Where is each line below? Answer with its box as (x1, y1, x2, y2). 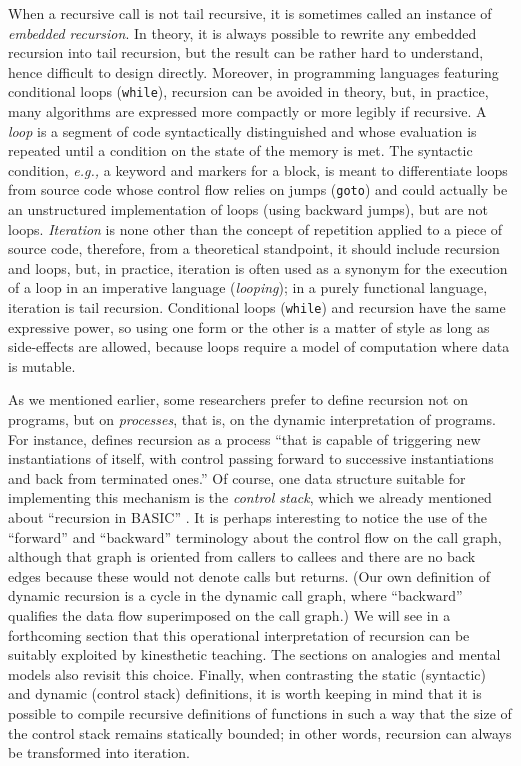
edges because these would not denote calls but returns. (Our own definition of (8, 565, 490, 586)
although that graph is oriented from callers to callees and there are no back (8, 546, 476, 567)
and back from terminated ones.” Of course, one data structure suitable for (8, 467, 466, 488)
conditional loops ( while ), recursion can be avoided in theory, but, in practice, (8, 81, 489, 102)
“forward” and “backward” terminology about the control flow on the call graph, (8, 526, 502, 547)
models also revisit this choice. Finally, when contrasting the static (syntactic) (8, 663, 486, 684)
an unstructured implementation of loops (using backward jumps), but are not (8, 199, 489, 220)
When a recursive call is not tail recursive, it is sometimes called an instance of (8, 3, 492, 23)
